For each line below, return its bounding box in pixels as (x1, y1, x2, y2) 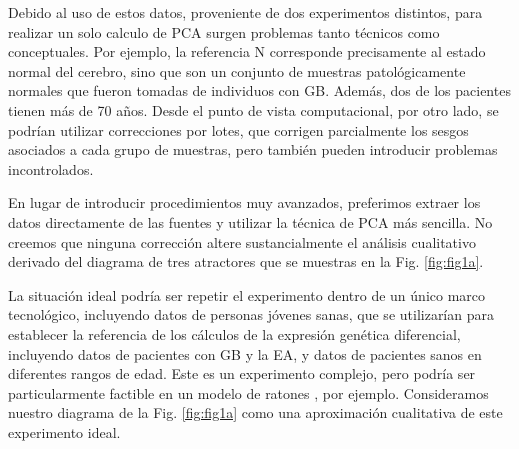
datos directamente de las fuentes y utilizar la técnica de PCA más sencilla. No (8, 211, 493, 232)
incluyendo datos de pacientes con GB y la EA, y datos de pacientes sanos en (8, 343, 482, 364)
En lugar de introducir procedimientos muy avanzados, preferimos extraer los (8, 192, 481, 213)
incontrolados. (8, 158, 94, 179)
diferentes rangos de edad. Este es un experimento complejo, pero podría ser (8, 363, 476, 384)
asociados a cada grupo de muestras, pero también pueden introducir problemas (8, 139, 498, 160)
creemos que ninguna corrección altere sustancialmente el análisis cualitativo (8, 231, 476, 252)
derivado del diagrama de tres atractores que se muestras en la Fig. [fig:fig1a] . (8, 251, 484, 272)
